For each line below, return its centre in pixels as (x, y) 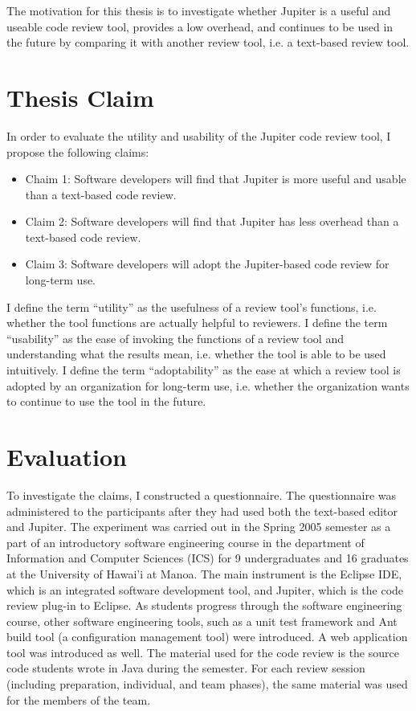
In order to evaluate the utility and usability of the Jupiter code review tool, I (199, 135)
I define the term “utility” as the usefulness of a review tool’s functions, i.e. (192, 306)
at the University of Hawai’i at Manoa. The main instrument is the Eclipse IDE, (204, 573)
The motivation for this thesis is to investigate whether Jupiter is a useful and (199, 10)
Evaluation (67, 456)
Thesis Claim (80, 97)
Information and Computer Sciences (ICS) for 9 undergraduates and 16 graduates (208, 558)
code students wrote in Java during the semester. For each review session (186, 668)
